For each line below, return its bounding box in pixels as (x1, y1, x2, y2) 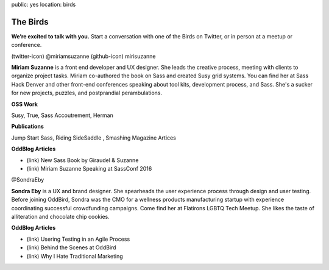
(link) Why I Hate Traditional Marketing (26, 252, 123, 260)
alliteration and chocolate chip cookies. (11, 213, 110, 220)
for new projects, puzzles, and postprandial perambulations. (11, 89, 163, 97)
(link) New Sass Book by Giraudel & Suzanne (26, 156, 139, 164)
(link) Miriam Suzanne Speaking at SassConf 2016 (26, 165, 152, 172)
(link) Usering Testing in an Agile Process (26, 235, 130, 243)
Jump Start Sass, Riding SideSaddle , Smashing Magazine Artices (11, 134, 176, 141)
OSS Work (11, 101, 38, 108)
